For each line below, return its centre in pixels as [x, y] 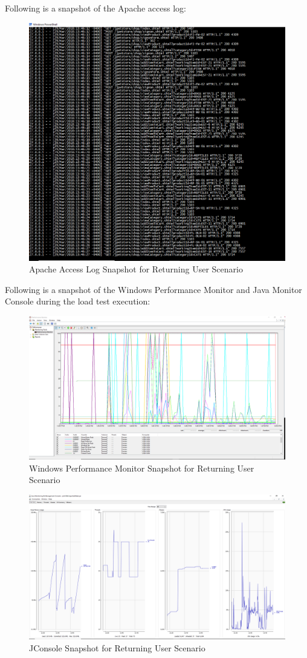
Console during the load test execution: [78, 301]
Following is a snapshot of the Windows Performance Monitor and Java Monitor [153, 289]
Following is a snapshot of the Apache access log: [95, 8]
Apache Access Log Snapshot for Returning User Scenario [136, 269]
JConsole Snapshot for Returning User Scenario [117, 647]
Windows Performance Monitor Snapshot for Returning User [142, 468]
